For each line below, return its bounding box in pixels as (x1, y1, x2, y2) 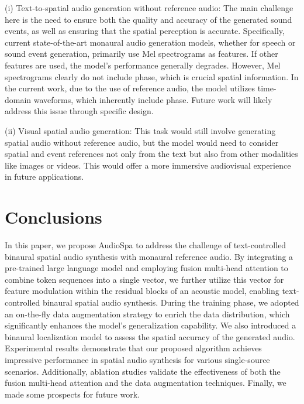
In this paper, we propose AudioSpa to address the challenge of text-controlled (5, 239, 286, 251)
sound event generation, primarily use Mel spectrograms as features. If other (5, 47, 278, 60)
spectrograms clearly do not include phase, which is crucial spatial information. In (5, 70, 299, 83)
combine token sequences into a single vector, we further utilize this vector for (5, 273, 284, 285)
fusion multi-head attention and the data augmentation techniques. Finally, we (5, 376, 286, 389)
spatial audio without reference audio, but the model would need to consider (5, 136, 279, 148)
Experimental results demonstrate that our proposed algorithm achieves (5, 342, 262, 354)
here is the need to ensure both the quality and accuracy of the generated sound (5, 13, 292, 25)
